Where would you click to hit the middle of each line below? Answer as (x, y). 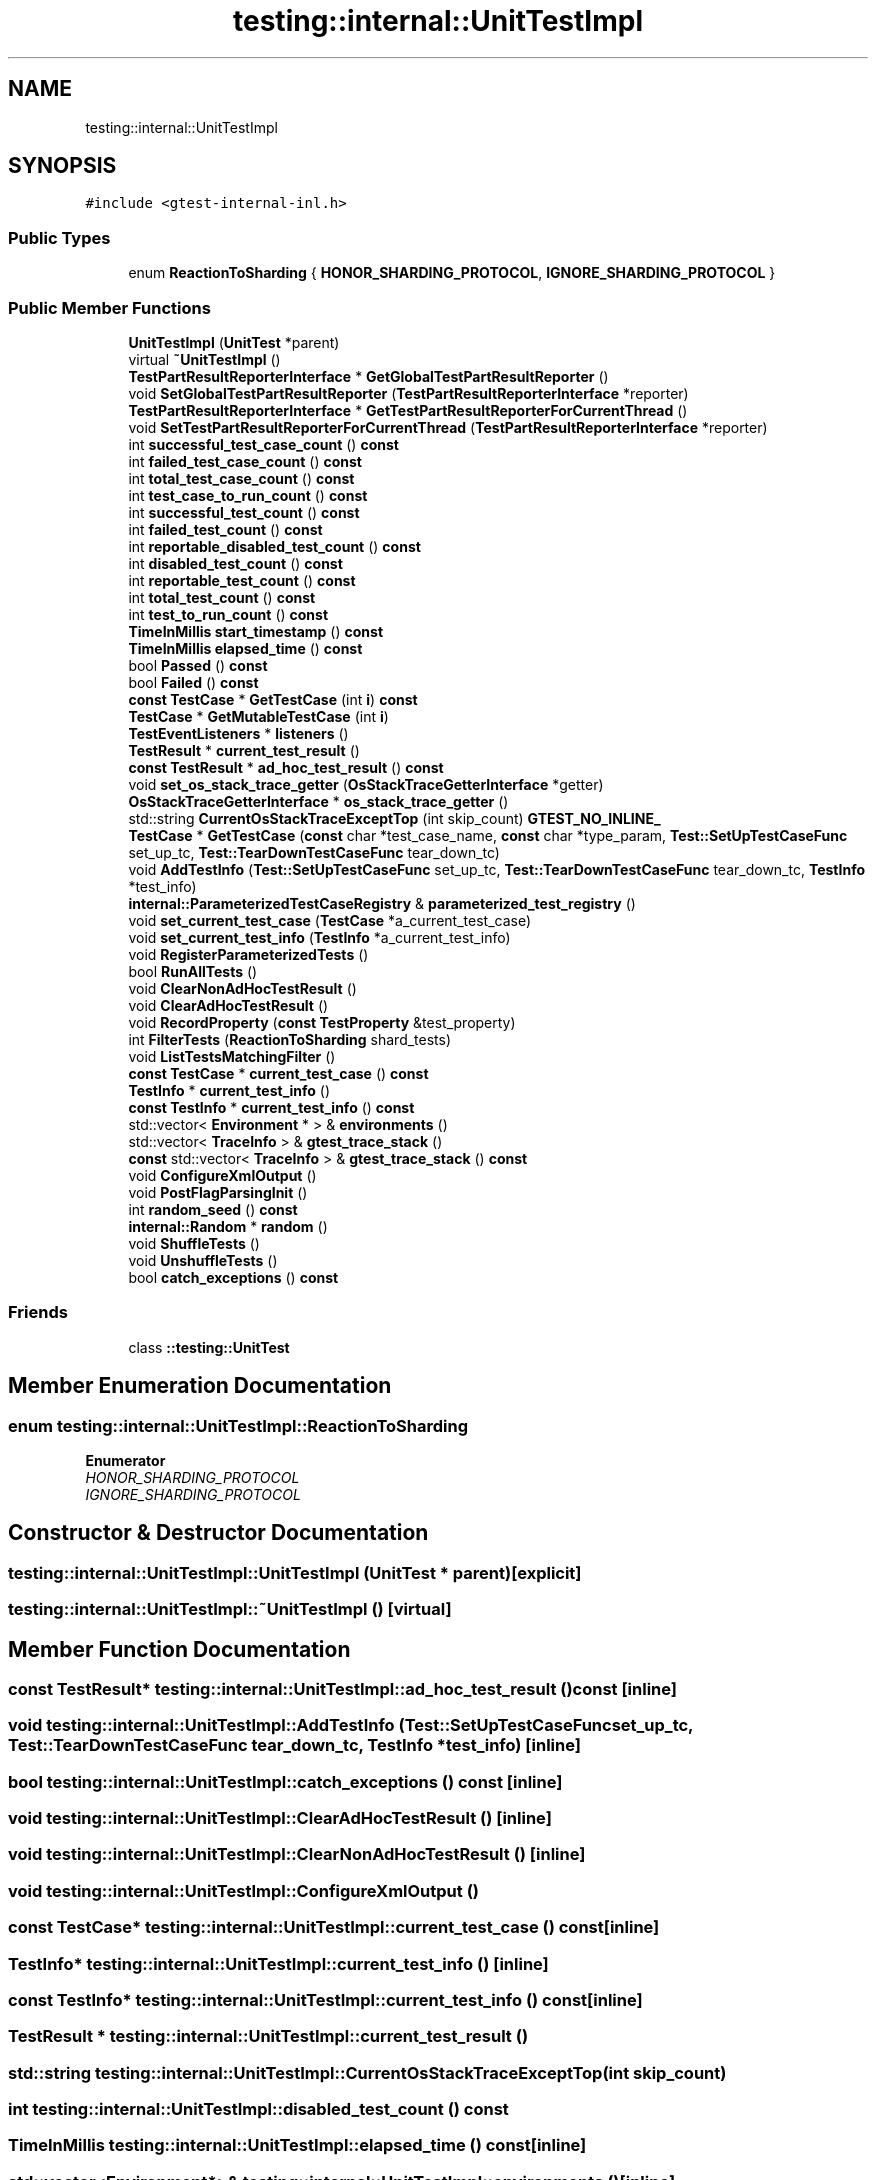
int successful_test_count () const (244, 512)
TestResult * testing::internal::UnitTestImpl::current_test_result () (268, 2036)
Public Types (59, 237)
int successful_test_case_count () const (263, 444)
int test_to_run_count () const (228, 614)
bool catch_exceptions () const (233, 1277)
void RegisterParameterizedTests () (248, 954)
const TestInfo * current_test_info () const (271, 1107)
